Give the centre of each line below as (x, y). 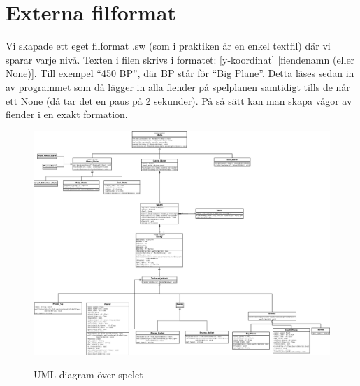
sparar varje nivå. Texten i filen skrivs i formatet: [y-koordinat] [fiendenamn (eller (180, 59)
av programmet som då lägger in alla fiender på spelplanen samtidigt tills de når (178, 86)
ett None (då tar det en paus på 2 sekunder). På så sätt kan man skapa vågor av (179, 100)
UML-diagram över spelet (88, 374)
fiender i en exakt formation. (67, 114)
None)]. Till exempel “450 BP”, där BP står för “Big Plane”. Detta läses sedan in (180, 73)
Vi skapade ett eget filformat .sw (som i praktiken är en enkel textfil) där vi (168, 46)
